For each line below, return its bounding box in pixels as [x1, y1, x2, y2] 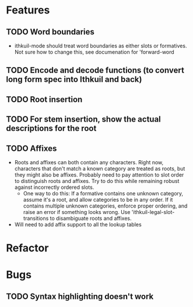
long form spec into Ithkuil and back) [6, 74, 142, 85]
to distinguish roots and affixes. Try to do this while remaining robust [14, 177, 180, 184]
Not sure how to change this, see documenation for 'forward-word [14, 49, 175, 56]
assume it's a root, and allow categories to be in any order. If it [23, 196, 173, 203]
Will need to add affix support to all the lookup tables [14, 220, 142, 228]
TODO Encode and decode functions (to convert [6, 65, 185, 75]
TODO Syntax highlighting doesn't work [6, 291, 154, 301]
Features [6, 4, 50, 17]
